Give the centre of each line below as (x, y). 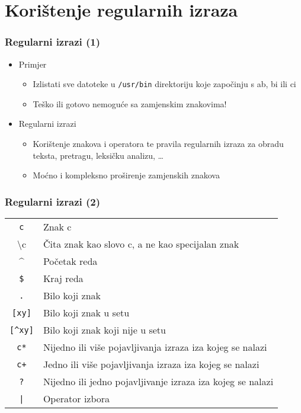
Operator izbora (76, 399)
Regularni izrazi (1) (53, 42)
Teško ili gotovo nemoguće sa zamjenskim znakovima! (130, 103)
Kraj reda (63, 278)
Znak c (57, 227)
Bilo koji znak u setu (86, 313)
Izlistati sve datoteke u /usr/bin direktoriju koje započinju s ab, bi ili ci (164, 84)
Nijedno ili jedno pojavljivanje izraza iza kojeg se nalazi (158, 382)
